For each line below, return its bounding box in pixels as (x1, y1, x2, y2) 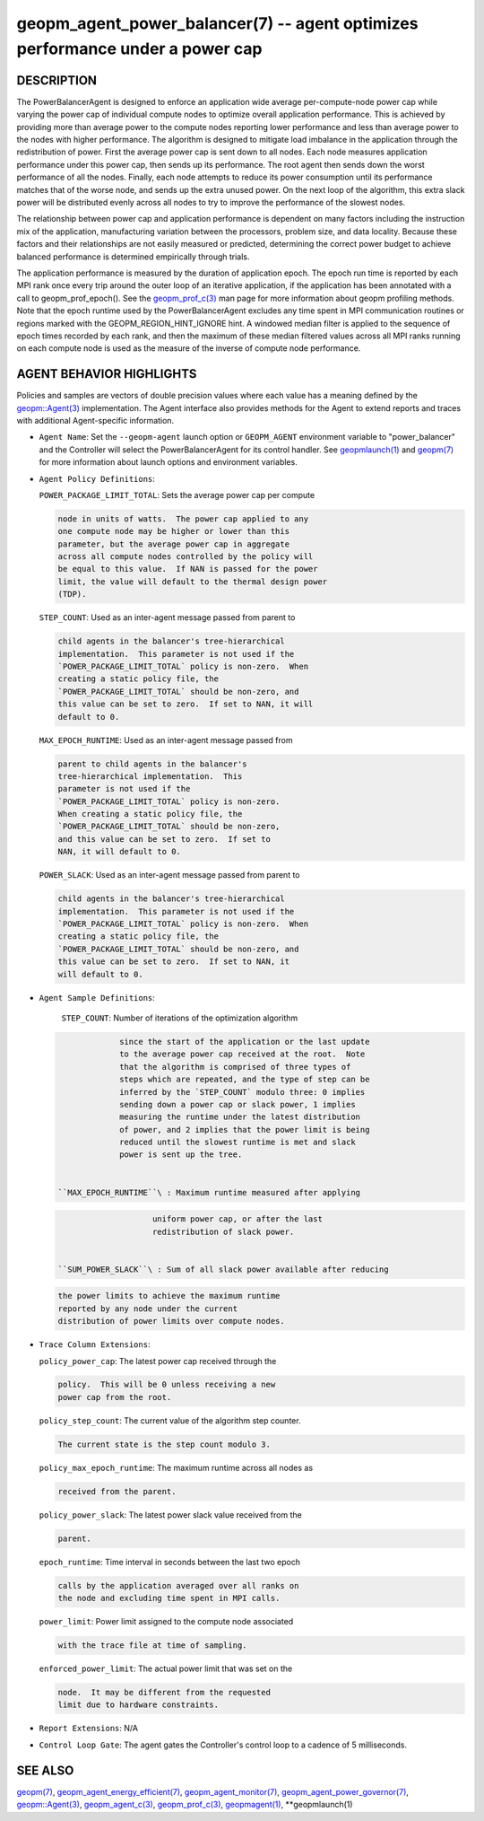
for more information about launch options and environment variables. (39, 457, 298, 468)
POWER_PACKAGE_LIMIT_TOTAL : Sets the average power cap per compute (39, 489, 315, 500)
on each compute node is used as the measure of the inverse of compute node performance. (16, 343, 361, 354)
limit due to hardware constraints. (57, 1700, 220, 1710)
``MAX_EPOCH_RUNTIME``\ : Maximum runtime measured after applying (57, 1187, 361, 1197)
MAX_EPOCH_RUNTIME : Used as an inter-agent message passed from (39, 734, 293, 745)
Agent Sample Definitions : (39, 992, 156, 1002)
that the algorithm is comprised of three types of (119, 1062, 351, 1072)
